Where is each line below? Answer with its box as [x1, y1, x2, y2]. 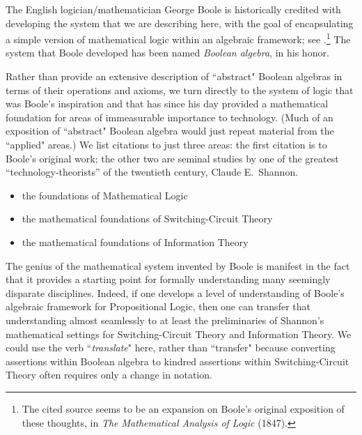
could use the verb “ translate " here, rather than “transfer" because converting [6, 340, 336, 355]
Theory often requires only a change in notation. [6, 367, 212, 382]
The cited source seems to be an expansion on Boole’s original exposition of [22, 401, 345, 415]
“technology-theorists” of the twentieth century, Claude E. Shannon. [6, 165, 299, 179]
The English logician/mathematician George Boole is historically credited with [6, 2, 341, 16]
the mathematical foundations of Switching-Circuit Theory [22, 211, 273, 226]
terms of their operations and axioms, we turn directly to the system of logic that [6, 82, 354, 97]
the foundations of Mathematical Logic [22, 188, 188, 202]
